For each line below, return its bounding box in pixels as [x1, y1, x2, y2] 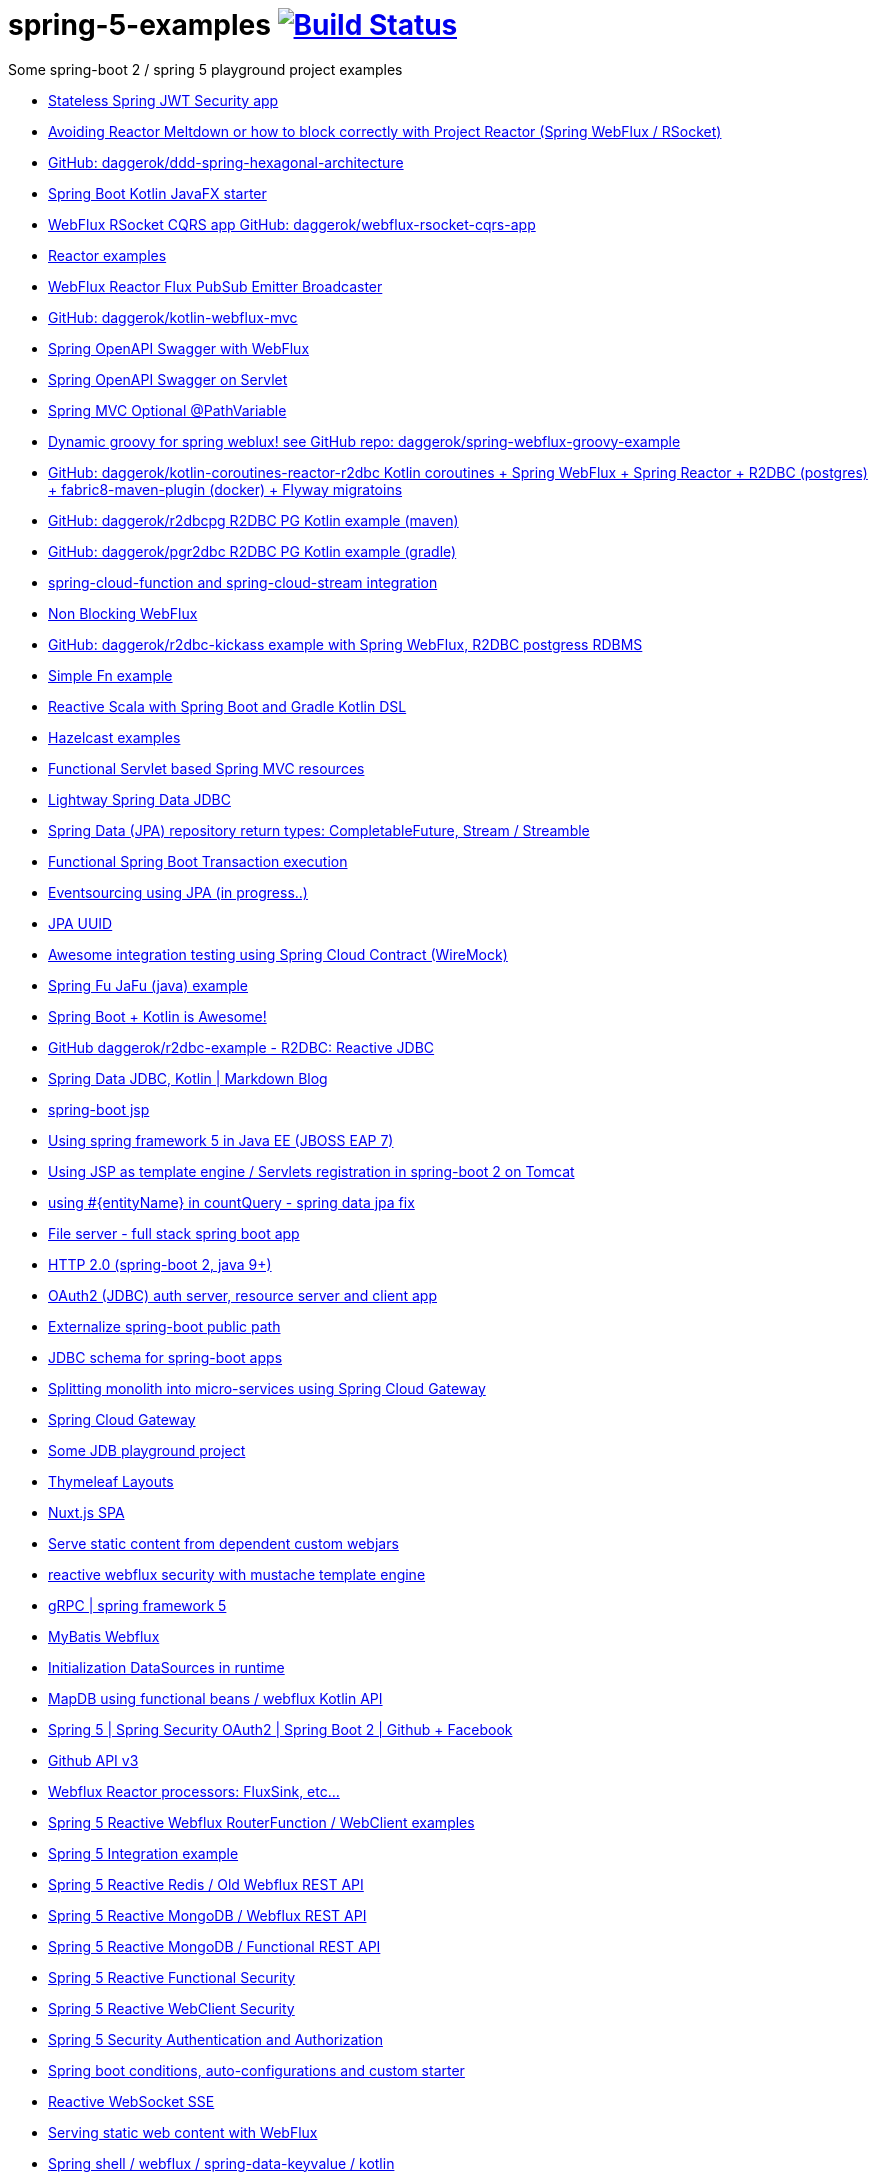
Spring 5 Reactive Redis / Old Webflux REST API [48, 1875, 364, 1893]
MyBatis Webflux [48, 1627, 160, 1645]
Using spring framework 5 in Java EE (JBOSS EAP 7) [48, 1131, 394, 1149]
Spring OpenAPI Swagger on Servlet [48, 370, 288, 388]
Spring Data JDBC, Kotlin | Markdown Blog [48, 1069, 328, 1087]
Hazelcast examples [48, 728, 181, 746]
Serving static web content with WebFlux [48, 2123, 318, 2141]
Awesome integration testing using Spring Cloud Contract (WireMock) [48, 945, 508, 963]
